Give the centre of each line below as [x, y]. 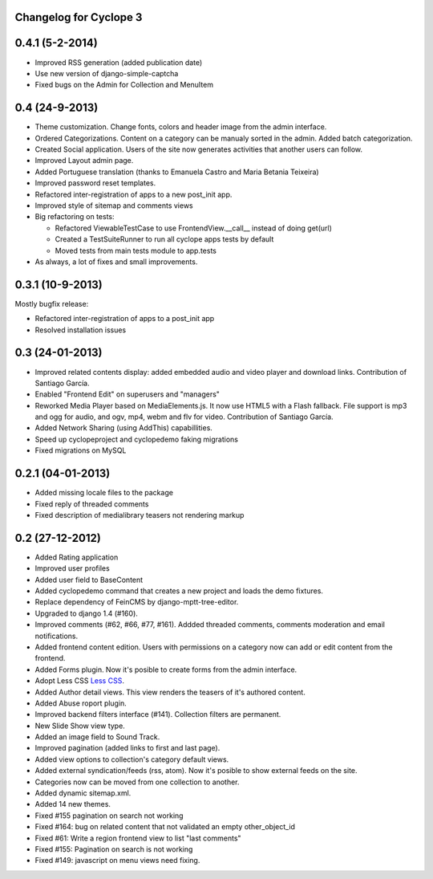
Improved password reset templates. [95, 183]
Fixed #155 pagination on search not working [109, 816]
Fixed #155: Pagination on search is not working [114, 849]
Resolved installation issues [81, 330]
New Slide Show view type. [80, 726]
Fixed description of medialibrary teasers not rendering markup [140, 515]
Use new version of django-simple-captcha [107, 73]
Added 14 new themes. [73, 804]
